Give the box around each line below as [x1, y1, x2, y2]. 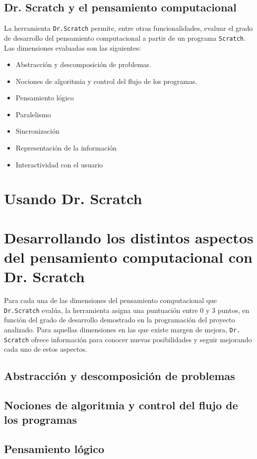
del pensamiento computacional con [4, 247, 253, 267]
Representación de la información [15, 143, 117, 153]
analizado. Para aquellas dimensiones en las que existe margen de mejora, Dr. [4, 324, 240, 334]
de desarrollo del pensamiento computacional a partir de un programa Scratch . [4, 32, 246, 43]
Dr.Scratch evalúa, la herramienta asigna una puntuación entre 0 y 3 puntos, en [4, 305, 250, 315]
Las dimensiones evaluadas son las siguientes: [4, 42, 141, 53]
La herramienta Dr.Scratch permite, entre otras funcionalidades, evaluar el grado [4, 23, 253, 33]
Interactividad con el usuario [15, 159, 103, 169]
